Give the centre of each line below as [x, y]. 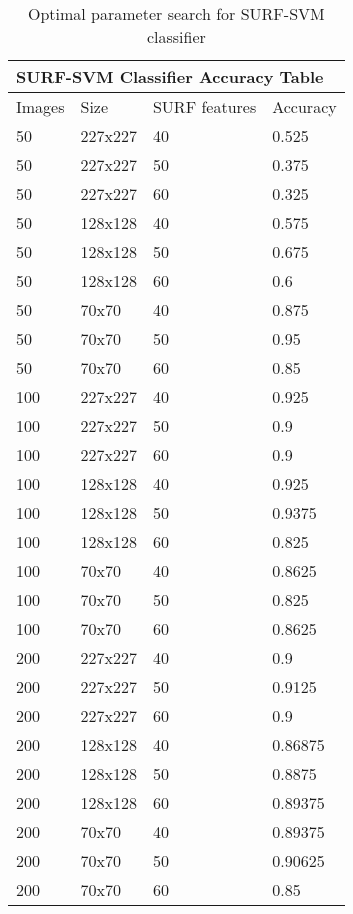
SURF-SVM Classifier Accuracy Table [170, 76]
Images [40, 106]
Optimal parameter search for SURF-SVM [176, 13]
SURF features [204, 106]
